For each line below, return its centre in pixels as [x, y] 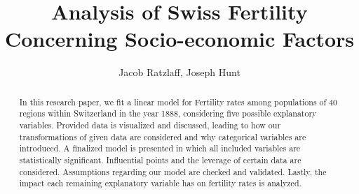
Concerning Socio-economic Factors [179, 39]
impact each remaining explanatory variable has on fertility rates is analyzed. [160, 183]
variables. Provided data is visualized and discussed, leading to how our [150, 125]
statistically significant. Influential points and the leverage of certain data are [160, 159]
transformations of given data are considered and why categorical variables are [163, 136]
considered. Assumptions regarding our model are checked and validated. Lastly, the [173, 171]
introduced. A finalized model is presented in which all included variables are [160, 148]
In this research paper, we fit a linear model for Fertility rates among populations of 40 [178, 102]
